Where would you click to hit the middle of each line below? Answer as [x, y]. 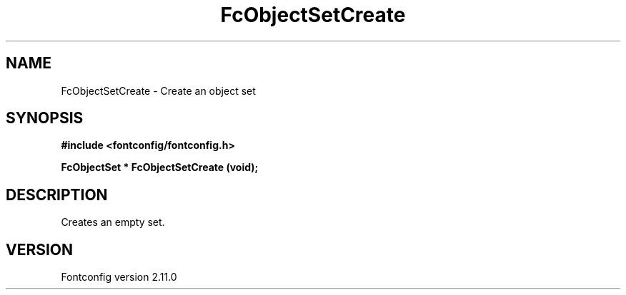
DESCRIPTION [57, 195]
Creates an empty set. [113, 222]
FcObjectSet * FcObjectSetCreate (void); [160, 167]
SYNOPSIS [45, 118]
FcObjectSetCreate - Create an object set [158, 90]
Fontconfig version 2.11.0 [119, 277]
